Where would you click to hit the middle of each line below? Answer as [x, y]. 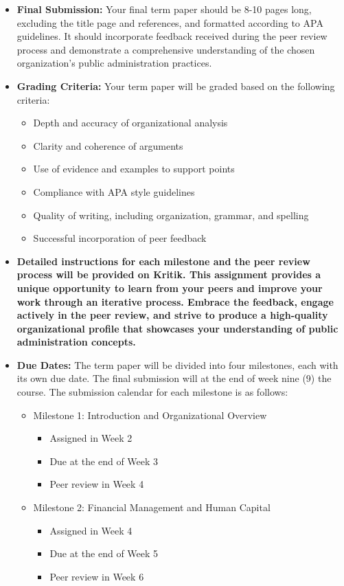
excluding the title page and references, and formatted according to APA [170, 22]
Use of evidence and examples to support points [134, 169]
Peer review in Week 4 [97, 484]
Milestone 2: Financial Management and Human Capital [152, 507]
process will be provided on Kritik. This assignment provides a [169, 274]
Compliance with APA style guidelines [114, 191]
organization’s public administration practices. [114, 63]
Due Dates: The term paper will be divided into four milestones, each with [177, 364]
